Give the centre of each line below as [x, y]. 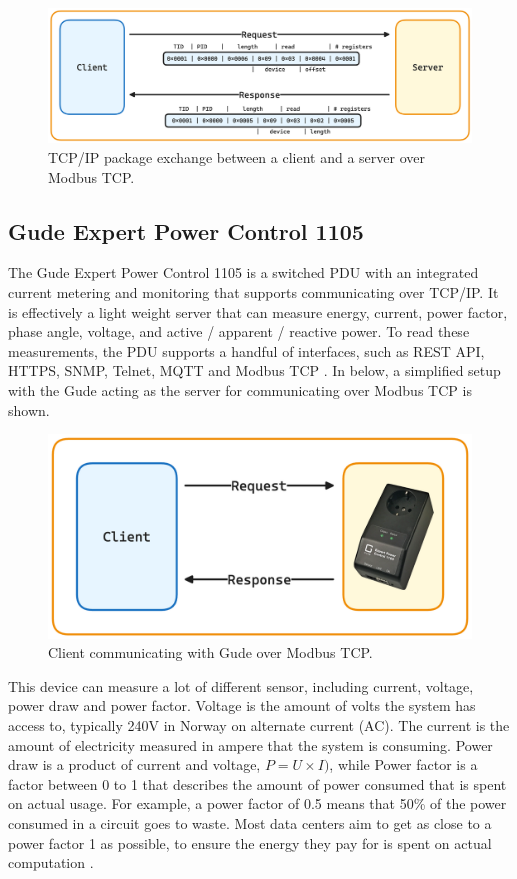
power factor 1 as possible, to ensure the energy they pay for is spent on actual [250, 842]
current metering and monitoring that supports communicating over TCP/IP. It [253, 291]
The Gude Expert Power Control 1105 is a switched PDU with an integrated [243, 272]
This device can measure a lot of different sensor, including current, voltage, [241, 685]
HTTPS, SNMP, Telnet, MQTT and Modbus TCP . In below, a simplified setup [254, 370]
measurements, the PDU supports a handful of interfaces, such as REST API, [246, 350]
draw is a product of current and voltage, [134, 764]
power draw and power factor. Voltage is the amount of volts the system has [242, 705]
